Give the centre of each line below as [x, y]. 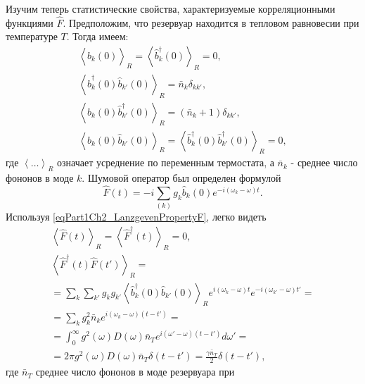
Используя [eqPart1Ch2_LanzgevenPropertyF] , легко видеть [136, 217]
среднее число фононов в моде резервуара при [135, 372]
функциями [30, 22]
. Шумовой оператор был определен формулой [181, 178]
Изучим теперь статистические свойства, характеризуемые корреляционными [171, 8]
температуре [32, 36]
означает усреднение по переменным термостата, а [166, 162]
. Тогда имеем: [97, 36]
